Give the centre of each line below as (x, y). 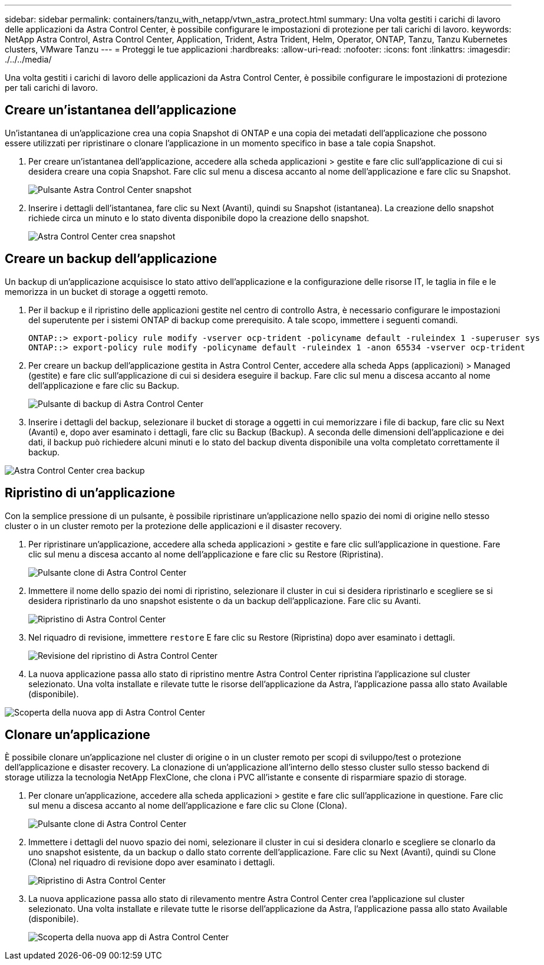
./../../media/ (28, 59)
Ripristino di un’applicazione (90, 493)
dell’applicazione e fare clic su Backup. (104, 385)
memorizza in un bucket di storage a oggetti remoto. (106, 291)
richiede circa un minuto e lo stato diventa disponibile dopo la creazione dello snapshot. (199, 218)
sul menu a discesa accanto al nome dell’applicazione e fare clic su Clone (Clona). (188, 806)
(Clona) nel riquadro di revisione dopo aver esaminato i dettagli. (152, 862)
